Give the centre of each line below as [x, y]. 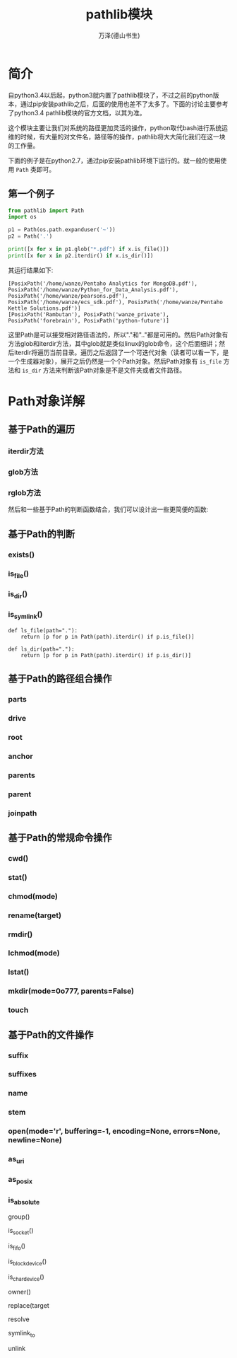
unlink [17, 1349]
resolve [19, 1319]
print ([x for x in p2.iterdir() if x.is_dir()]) [81, 255]
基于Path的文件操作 [51, 1034]
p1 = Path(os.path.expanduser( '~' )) [62, 230]
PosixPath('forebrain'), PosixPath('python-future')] [89, 320]
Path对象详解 [47, 401]
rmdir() [20, 934]
